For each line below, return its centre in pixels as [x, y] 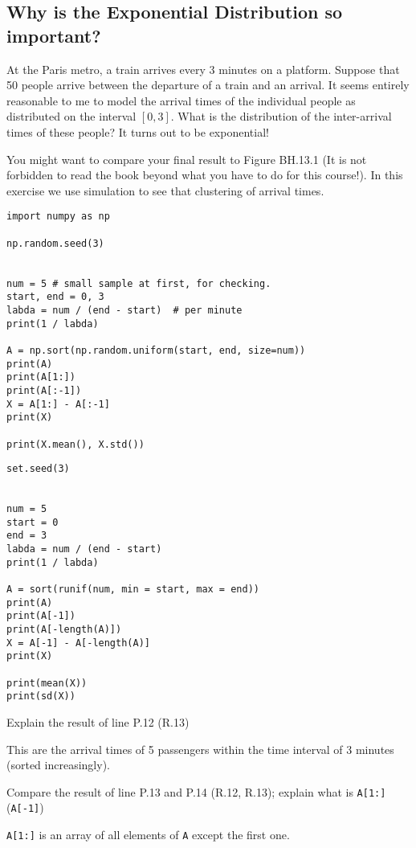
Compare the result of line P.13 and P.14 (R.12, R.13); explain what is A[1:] [196, 791]
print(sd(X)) [41, 696]
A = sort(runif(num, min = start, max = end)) [133, 590]
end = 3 [27, 536]
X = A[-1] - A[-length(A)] [78, 643]
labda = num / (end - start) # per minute [124, 310]
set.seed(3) [38, 469]
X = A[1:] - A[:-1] [58, 404]
